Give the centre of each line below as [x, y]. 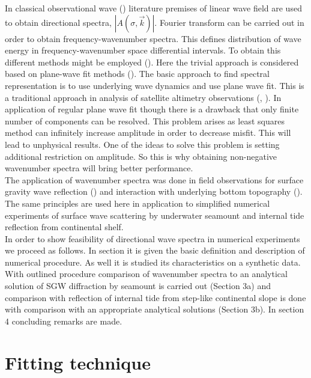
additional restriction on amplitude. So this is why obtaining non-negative [141, 156]
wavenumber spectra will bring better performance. [99, 168]
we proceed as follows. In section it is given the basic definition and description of [155, 250]
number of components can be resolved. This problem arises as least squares [145, 120]
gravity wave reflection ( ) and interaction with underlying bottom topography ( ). [154, 191]
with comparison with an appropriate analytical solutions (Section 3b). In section [155, 309]
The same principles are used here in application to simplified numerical [137, 203]
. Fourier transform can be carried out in [229, 22]
